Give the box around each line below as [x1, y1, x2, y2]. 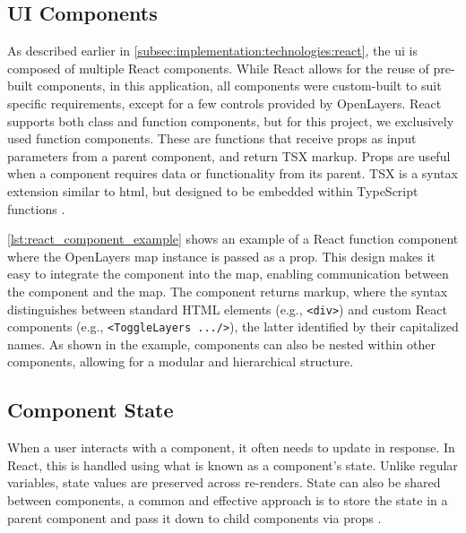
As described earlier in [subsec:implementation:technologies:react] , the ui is [7, 41, 418, 60]
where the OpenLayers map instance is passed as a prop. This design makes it [7, 246, 436, 265]
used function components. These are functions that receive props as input [7, 129, 417, 148]
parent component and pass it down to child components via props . [7, 508, 382, 527]
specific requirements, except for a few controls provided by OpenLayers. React [7, 93, 442, 112]
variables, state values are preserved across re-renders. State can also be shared [7, 473, 441, 492]
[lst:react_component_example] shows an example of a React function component [7, 229, 459, 248]
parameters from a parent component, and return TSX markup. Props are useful [7, 146, 451, 165]
